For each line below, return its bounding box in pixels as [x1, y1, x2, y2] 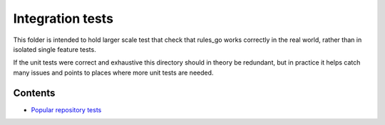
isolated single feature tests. [13, 45, 96, 53]
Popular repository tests [31, 105, 102, 114]
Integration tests [13, 11, 114, 26]
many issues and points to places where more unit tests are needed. [13, 68, 214, 77]
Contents [13, 87, 56, 99]
